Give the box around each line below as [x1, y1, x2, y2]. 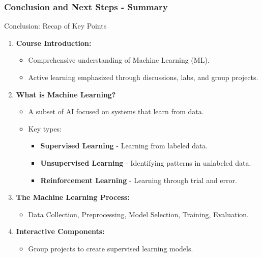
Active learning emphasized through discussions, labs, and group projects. [28, 72, 258, 82]
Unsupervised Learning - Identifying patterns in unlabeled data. [40, 157, 251, 168]
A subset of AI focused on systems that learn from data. [28, 106, 204, 117]
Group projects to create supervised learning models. [28, 243, 193, 253]
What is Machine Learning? [16, 89, 116, 99]
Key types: [28, 123, 62, 134]
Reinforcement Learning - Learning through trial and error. [40, 174, 237, 185]
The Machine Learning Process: [16, 192, 130, 202]
